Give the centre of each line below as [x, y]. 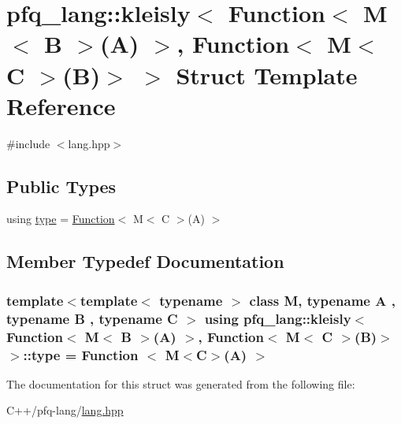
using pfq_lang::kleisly [278, 318]
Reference [61, 105]
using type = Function [61, 219]
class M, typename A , [322, 300]
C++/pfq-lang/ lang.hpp [65, 410]
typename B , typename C [92, 318]
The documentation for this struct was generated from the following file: [181, 383]
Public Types [61, 186]
